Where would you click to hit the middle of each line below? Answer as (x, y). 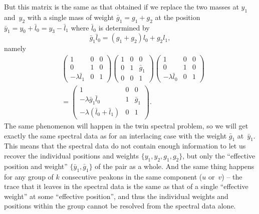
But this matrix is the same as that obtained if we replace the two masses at (121, 6)
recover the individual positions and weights (72, 156)
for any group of (29, 176)
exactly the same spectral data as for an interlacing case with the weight (115, 135)
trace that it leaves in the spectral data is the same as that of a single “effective (126, 186)
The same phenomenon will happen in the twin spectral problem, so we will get (126, 126)
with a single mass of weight (71, 17)
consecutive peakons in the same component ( (132, 176)
